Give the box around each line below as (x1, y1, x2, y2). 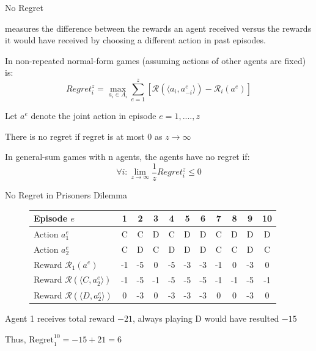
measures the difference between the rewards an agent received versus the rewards (5, 21, 312, 34)
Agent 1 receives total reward (5, 312, 115, 325)
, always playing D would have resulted (133, 312, 279, 325)
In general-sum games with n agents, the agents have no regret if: (5, 150, 250, 163)
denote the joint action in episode (31, 109, 156, 122)
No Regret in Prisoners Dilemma (5, 188, 127, 201)
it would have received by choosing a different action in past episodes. (5, 34, 266, 46)
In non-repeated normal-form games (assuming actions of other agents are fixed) (5, 54, 306, 67)
